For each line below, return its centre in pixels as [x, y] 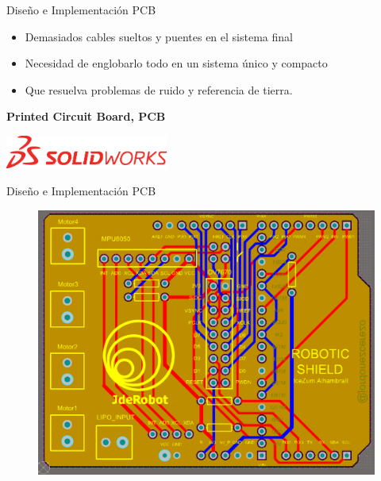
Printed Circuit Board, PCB [86, 116]
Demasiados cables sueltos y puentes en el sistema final [159, 36]
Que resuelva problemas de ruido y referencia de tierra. [159, 89]
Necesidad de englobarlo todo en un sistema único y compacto [176, 63]
